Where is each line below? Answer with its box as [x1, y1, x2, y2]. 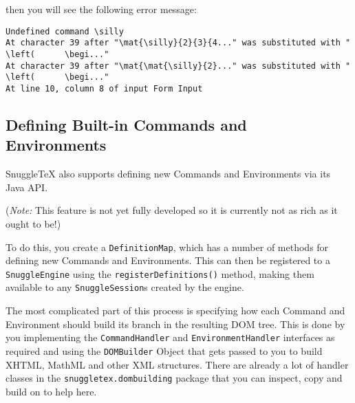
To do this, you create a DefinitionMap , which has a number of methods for [6, 239, 329, 254]
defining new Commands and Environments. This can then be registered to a [6, 253, 330, 268]
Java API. [6, 179, 48, 194]
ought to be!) [6, 216, 61, 230]
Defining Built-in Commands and [6, 113, 247, 135]
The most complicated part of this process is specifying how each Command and [6, 303, 345, 318]
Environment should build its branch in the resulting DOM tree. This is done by [6, 316, 345, 331]
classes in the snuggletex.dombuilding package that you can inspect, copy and [6, 371, 343, 385]
